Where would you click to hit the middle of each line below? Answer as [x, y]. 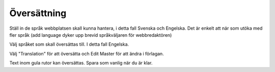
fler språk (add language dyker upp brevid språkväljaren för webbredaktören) [91, 35]
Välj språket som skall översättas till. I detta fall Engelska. [69, 44]
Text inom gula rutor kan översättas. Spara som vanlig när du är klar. [81, 63]
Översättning [38, 13]
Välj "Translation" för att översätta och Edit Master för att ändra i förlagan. [87, 53]
